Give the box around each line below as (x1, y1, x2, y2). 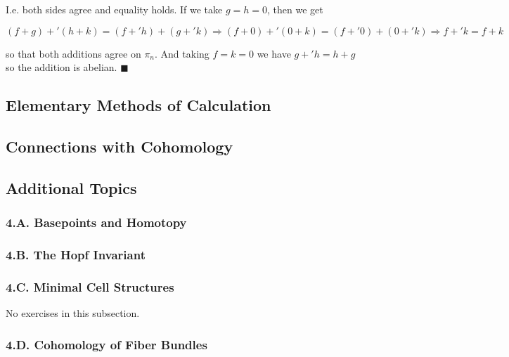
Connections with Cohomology (6, 135, 233, 157)
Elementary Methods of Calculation (6, 94, 271, 116)
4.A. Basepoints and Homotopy (6, 214, 187, 231)
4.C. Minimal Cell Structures (6, 278, 174, 295)
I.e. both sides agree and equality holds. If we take (6, 2, 223, 16)
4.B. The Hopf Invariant (6, 245, 146, 263)
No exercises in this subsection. (6, 306, 140, 320)
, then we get (267, 2, 323, 16)
